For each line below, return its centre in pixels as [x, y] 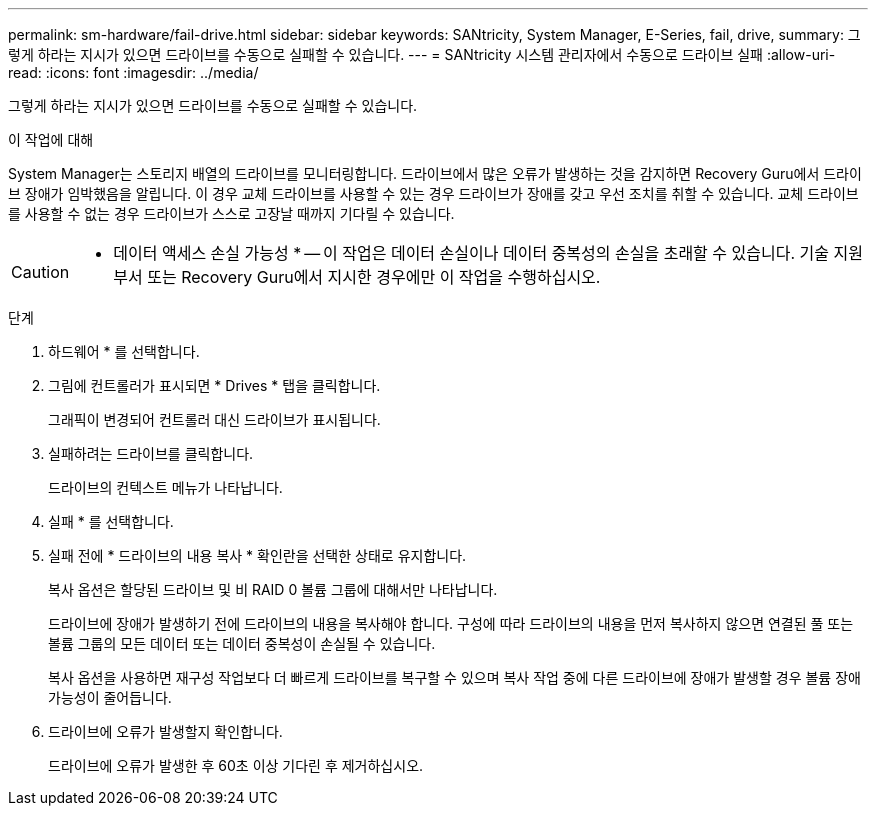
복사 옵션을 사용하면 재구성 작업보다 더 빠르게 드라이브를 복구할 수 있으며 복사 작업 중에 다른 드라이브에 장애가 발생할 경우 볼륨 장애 [454, 677]
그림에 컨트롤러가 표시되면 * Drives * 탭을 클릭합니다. [214, 385]
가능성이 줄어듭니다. [110, 697]
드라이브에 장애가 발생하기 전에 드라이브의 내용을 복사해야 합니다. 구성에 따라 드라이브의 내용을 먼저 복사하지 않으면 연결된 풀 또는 [451, 623]
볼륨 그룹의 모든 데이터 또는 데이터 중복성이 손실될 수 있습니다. [242, 643]
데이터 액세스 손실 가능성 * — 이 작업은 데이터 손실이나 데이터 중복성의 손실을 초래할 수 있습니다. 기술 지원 [488, 253]
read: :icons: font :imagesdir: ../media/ [133, 72]
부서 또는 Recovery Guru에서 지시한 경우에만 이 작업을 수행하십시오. [357, 277]
